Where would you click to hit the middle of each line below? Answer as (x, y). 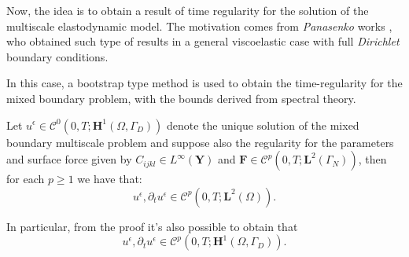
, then (372, 159)
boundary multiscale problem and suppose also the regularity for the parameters (200, 142)
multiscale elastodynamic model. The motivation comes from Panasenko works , (199, 26)
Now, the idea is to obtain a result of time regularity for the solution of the (188, 10)
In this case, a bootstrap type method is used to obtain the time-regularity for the (204, 83)
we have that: (110, 179)
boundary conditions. (57, 56)
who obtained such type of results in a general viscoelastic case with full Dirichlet (203, 41)
